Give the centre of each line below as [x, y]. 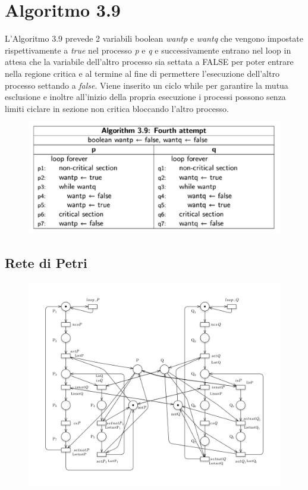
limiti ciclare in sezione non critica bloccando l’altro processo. [117, 108]
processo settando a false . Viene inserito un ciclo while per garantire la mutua [147, 85]
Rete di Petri [46, 263]
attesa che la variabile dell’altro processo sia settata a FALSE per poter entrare [149, 62]
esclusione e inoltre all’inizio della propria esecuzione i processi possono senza [145, 97]
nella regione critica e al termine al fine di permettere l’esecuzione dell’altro [142, 73]
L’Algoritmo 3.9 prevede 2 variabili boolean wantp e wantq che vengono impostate [154, 38]
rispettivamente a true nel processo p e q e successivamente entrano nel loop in [148, 50]
